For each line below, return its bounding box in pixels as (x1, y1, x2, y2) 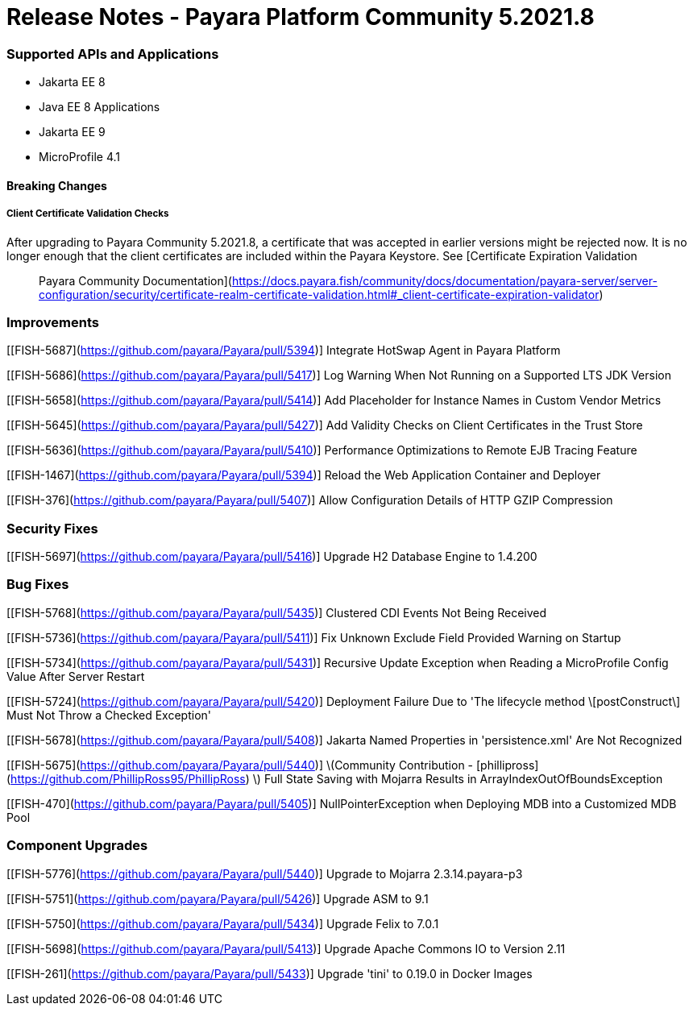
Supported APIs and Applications (6, 45, 219, 62)
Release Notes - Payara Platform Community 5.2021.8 (6, 3, 595, 31)
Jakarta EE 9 (39, 125, 106, 139)
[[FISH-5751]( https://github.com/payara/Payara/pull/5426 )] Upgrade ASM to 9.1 (6, 891, 429, 906)
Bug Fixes (6, 576, 69, 593)
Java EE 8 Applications (39, 100, 160, 114)
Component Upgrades (6, 837, 148, 854)
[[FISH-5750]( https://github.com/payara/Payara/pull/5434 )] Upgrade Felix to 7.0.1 (6, 916, 439, 931)
